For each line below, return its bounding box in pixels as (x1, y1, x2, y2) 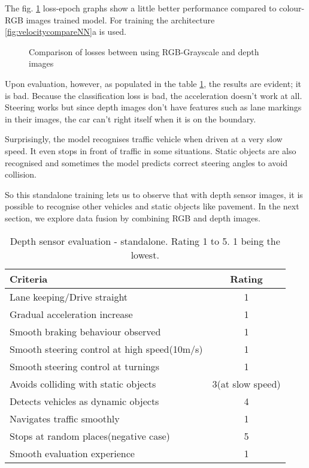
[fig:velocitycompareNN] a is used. (5, 25, 126, 38)
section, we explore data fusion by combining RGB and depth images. (5, 211, 260, 224)
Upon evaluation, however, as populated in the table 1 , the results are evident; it (5, 77, 302, 89)
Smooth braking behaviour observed (10, 324, 161, 338)
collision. (5, 168, 37, 181)
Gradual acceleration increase (10, 307, 133, 321)
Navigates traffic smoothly (10, 411, 120, 425)
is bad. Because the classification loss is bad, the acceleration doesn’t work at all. (5, 89, 302, 101)
